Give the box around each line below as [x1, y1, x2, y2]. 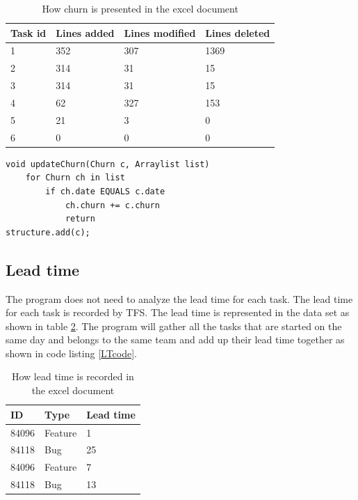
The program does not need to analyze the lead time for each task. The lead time [6, 291, 353, 306]
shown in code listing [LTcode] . [6, 345, 137, 360]
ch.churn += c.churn [65, 200, 160, 210]
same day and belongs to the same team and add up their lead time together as [6, 332, 345, 347]
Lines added [56, 25, 115, 40]
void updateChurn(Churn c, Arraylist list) [6, 159, 210, 169]
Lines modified [124, 25, 196, 40]
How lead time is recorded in [11, 369, 134, 384]
